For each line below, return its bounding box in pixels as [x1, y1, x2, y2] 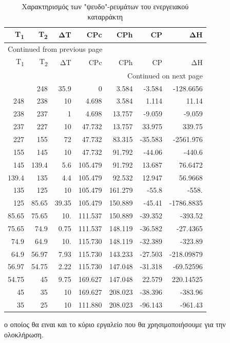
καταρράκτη [87, 11, 123, 22]
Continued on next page [127, 70, 203, 80]
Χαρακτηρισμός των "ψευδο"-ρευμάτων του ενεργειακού [22, 1, 189, 11]
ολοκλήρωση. [4, 329, 44, 339]
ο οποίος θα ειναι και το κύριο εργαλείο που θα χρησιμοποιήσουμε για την [4, 319, 226, 330]
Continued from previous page [8, 43, 103, 54]
